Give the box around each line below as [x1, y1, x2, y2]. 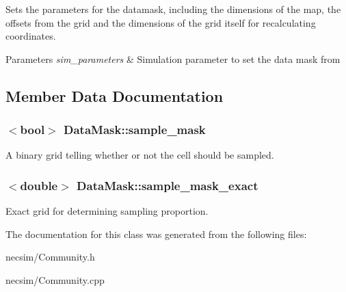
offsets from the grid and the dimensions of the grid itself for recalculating [5, 15, 316, 29]
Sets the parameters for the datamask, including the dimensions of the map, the [5, 2, 341, 16]
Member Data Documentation [5, 85, 224, 106]
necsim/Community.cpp [5, 272, 105, 287]
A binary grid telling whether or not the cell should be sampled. [5, 148, 274, 162]
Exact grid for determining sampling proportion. [5, 204, 209, 218]
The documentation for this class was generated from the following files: [5, 226, 307, 241]
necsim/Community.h [5, 250, 95, 264]
